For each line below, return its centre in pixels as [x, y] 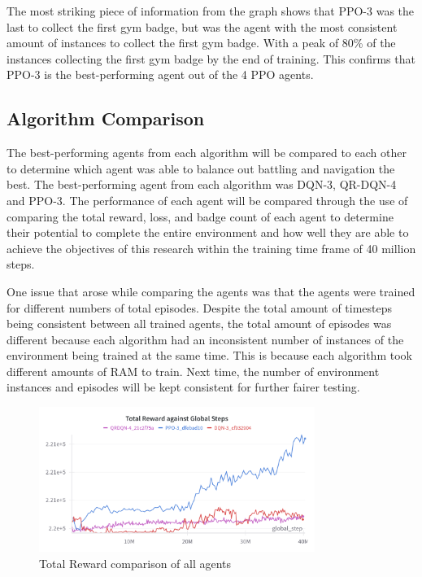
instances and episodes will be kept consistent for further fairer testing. [183, 387]
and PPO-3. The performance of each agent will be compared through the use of [207, 200]
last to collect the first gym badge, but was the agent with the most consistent [202, 26]
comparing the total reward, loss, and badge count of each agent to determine [200, 216]
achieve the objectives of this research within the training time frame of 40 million [211, 248]
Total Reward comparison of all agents [135, 563]
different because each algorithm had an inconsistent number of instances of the [205, 339]
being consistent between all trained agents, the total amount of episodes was [199, 323]
